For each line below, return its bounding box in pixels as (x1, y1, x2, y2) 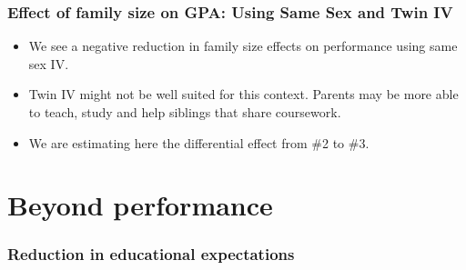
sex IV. (28, 54, 69, 73)
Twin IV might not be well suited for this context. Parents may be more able (28, 85, 459, 104)
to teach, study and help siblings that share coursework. (28, 103, 341, 121)
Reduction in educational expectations (7, 243, 295, 265)
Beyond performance (7, 186, 273, 224)
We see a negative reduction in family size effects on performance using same (28, 36, 458, 55)
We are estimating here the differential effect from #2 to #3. (28, 133, 370, 152)
